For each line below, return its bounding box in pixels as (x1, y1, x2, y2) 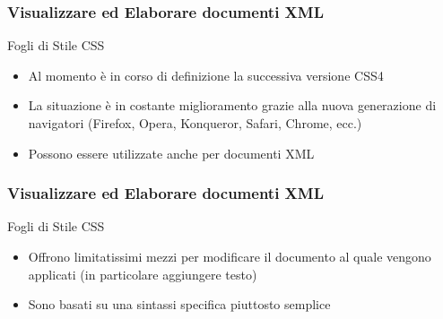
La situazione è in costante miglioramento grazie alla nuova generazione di (28, 96, 437, 115)
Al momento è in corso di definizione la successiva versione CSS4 (28, 65, 384, 84)
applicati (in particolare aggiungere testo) (28, 264, 257, 283)
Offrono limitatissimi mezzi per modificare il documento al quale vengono (28, 247, 431, 265)
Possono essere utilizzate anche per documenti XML (28, 143, 315, 162)
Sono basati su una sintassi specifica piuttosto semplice (28, 295, 331, 314)
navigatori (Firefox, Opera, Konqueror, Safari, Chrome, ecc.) (28, 114, 362, 132)
